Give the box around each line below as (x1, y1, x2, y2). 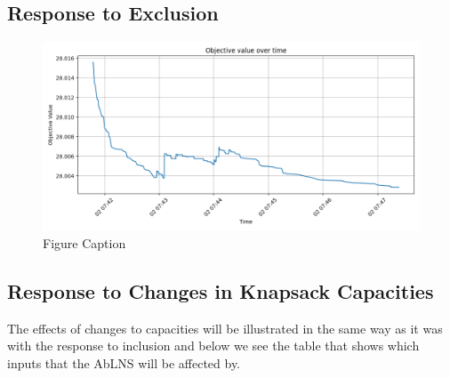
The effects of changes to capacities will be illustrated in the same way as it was (7, 318, 443, 337)
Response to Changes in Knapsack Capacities (7, 277, 434, 304)
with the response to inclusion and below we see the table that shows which (7, 336, 420, 355)
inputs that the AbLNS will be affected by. (7, 353, 241, 372)
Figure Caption (43, 233, 126, 252)
